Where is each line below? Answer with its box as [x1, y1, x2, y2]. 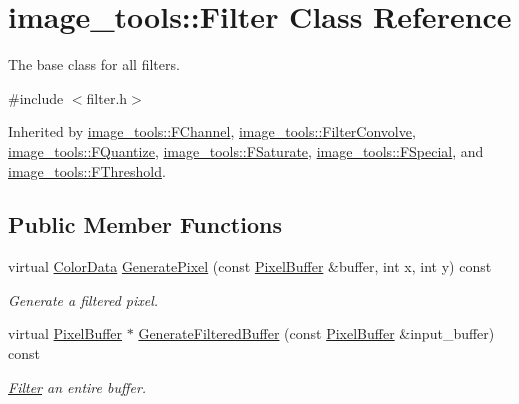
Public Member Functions [8, 209, 282, 240]
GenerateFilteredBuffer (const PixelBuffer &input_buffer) [138, 323, 495, 344]
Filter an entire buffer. [8, 376, 147, 397]
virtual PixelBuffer [8, 323, 123, 344]
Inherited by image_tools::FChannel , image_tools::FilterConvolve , [8, 121, 416, 142]
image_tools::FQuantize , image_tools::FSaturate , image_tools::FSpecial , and [8, 140, 484, 161]
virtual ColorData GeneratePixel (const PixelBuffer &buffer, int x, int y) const [8, 256, 492, 277]
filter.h [86, 87, 128, 108]
